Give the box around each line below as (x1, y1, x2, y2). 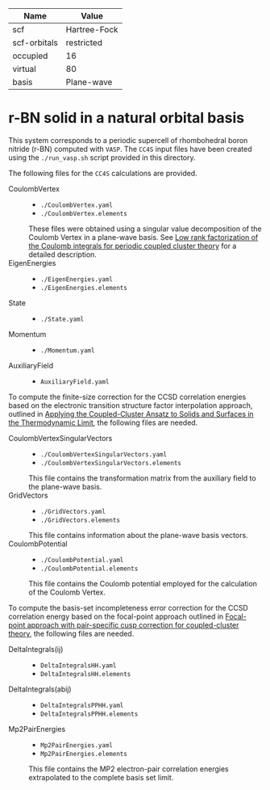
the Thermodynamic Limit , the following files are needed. (8, 418, 198, 427)
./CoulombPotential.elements (39, 565, 139, 573)
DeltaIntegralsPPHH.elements (39, 710, 139, 718)
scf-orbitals (12, 37, 59, 48)
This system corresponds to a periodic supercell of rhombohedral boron (8, 135, 248, 145)
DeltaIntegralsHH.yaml (39, 662, 117, 670)
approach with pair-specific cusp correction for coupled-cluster (27, 620, 239, 629)
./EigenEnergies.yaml (39, 275, 113, 284)
